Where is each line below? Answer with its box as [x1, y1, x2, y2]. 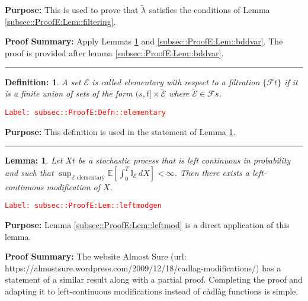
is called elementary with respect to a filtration [92, 75, 260, 88]
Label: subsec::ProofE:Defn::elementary [5, 108, 166, 117]
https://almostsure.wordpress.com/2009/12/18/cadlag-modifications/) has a [5, 261, 281, 274]
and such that [5, 166, 54, 178]
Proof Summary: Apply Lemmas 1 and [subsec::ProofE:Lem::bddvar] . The [5, 35, 283, 47]
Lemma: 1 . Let [5, 154, 63, 166]
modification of [46, 180, 101, 193]
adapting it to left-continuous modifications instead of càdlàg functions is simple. [5, 285, 299, 297]
